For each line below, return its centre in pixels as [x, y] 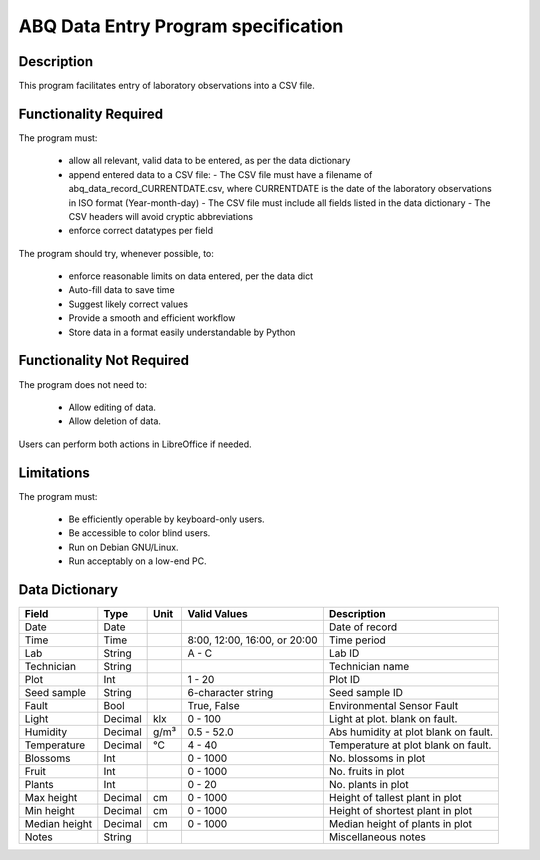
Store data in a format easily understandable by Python [182, 332]
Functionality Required [91, 113]
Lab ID [344, 653]
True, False [213, 706]
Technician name [369, 667]
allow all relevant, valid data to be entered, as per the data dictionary [209, 161]
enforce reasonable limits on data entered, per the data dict [191, 276]
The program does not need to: [82, 384]
